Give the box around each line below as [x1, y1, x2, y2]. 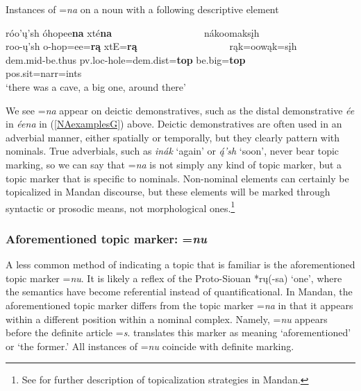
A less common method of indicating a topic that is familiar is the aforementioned [6, 257, 355, 272]
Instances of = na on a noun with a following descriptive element [6, 2, 279, 16]
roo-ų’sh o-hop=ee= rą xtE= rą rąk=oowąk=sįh [6, 39, 297, 53]
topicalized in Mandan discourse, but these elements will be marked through [6, 184, 330, 199]
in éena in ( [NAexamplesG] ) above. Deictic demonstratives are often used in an [6, 116, 342, 131]
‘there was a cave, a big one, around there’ [6, 79, 186, 94]
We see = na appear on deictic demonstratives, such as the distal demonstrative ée [6, 103, 355, 117]
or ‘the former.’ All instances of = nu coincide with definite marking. [6, 338, 294, 353]
